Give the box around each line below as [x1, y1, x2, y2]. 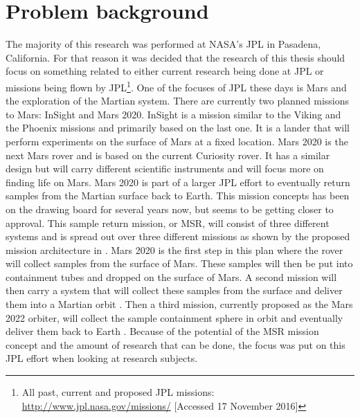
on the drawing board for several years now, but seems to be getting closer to [6, 201, 334, 216]
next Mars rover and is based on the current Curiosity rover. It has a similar [6, 147, 330, 162]
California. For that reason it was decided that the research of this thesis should [6, 50, 345, 64]
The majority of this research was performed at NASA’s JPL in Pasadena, [6, 37, 321, 51]
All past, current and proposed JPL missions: [21, 385, 215, 399]
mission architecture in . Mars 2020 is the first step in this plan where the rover [6, 242, 343, 257]
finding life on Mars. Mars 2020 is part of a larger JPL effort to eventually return [6, 174, 350, 189]
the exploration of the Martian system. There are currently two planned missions [6, 93, 350, 108]
